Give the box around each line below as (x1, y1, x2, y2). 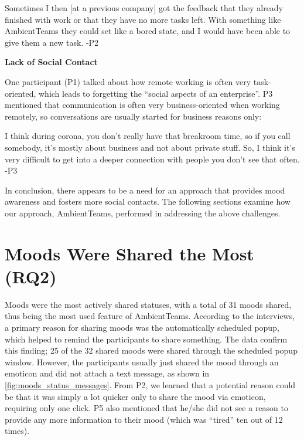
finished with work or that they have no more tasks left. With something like (5, 13, 281, 25)
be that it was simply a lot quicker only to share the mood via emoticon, (5, 390, 266, 402)
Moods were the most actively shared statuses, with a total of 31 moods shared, (5, 298, 292, 310)
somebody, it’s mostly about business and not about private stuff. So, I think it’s (5, 141, 295, 153)
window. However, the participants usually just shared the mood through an (5, 355, 279, 368)
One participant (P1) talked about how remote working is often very (5, 75, 251, 87)
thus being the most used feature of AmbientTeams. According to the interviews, (5, 310, 295, 322)
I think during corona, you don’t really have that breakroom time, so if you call (5, 130, 291, 142)
